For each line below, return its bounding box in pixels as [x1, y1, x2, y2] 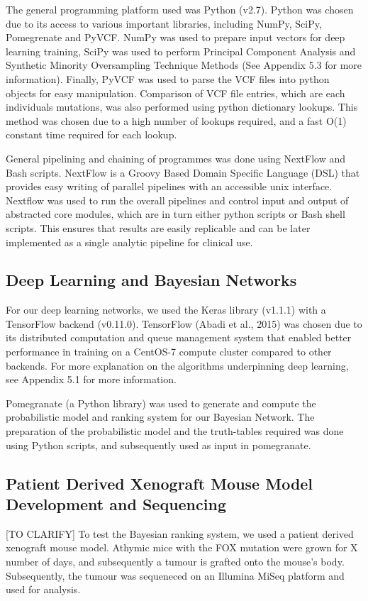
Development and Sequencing [6, 493, 226, 515]
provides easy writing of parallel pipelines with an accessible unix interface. [6, 179, 333, 194]
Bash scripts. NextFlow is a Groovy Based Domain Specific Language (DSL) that [6, 165, 360, 180]
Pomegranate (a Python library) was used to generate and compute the [6, 395, 316, 410]
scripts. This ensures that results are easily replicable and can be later [6, 220, 311, 235]
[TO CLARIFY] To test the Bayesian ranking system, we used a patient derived [6, 526, 354, 541]
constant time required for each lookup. [6, 127, 177, 142]
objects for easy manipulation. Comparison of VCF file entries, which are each [6, 85, 345, 100]
